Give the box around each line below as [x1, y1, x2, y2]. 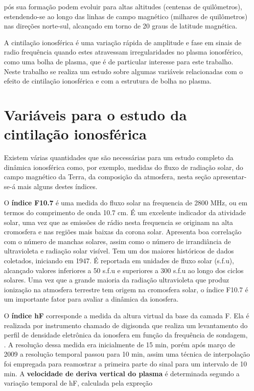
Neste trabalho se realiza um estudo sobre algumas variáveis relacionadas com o [4, 66, 243, 76]
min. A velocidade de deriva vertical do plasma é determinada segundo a [4, 368, 240, 378]
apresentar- [213, 171, 247, 182]
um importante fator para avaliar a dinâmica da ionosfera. [4, 294, 179, 304]
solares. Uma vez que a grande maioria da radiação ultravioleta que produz [4, 275, 230, 285]
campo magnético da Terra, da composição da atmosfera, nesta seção [4, 171, 211, 182]
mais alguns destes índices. [18, 181, 97, 191]
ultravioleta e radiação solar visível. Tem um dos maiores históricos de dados [4, 246, 234, 256]
